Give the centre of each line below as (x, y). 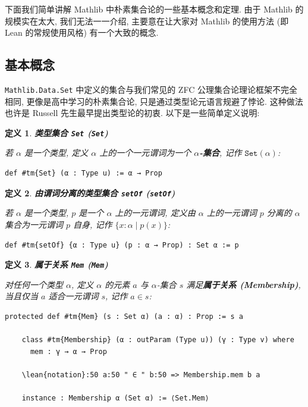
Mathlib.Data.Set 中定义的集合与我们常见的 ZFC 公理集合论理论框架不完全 (151, 89)
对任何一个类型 (34, 284)
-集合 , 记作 (221, 153)
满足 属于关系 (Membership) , (243, 284)
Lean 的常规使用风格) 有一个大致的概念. (82, 32)
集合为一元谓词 (34, 224)
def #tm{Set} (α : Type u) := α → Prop (84, 173)
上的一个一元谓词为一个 (145, 153)
